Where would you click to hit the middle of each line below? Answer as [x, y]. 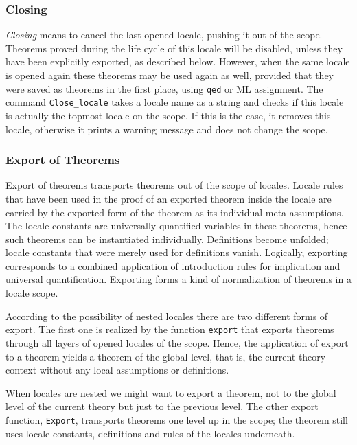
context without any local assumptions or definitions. [117, 370]
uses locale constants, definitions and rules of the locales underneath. [150, 433]
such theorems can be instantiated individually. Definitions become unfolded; [167, 239]
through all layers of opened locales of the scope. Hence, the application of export [177, 342]
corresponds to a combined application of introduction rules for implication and [173, 265]
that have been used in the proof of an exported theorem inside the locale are [169, 198]
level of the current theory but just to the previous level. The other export [162, 406]
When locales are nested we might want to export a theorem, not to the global [171, 392]
